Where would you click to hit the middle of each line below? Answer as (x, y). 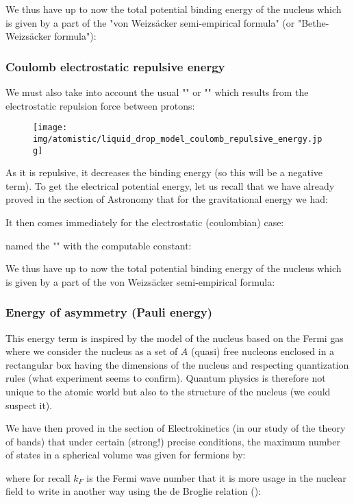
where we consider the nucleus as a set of (92, 351)
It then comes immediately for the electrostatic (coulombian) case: (145, 222)
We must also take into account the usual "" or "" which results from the (157, 92)
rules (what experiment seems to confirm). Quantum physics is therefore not (166, 378)
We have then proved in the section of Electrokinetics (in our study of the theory (176, 428)
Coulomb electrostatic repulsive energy (115, 66)
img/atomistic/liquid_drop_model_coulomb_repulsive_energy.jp (178, 139)
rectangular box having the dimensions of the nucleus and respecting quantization (177, 364)
